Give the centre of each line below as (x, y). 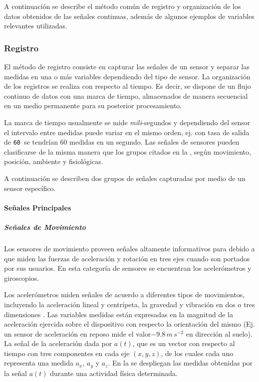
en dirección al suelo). (219, 333)
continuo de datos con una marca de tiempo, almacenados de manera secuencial (126, 95)
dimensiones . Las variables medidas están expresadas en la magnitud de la (119, 314)
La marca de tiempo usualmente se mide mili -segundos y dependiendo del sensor (127, 122)
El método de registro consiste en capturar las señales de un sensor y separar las (127, 66)
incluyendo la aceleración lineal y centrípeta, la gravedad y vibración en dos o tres (129, 304)
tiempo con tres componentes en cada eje (67, 353)
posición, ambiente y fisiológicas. (54, 161)
